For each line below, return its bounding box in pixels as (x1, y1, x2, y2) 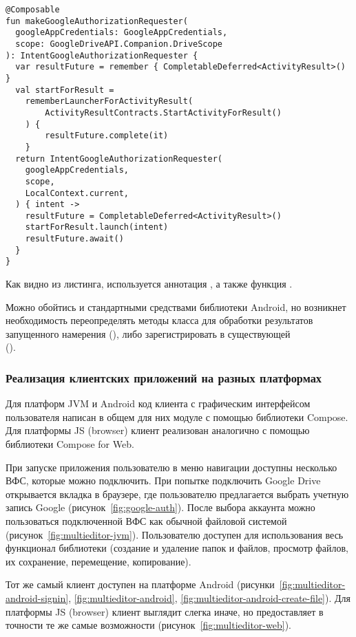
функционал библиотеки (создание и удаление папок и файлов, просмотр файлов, (6, 541, 348, 555)
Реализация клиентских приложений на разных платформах (6, 369, 322, 386)
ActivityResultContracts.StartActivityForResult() (45, 107, 282, 118)
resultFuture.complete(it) (45, 131, 169, 141)
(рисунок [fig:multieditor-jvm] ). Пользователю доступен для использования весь (6, 527, 344, 541)
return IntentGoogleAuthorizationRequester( (15, 153, 222, 164)
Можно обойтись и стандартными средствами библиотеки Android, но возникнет (6, 299, 346, 314)
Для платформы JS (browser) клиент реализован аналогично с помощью (6, 423, 310, 438)
